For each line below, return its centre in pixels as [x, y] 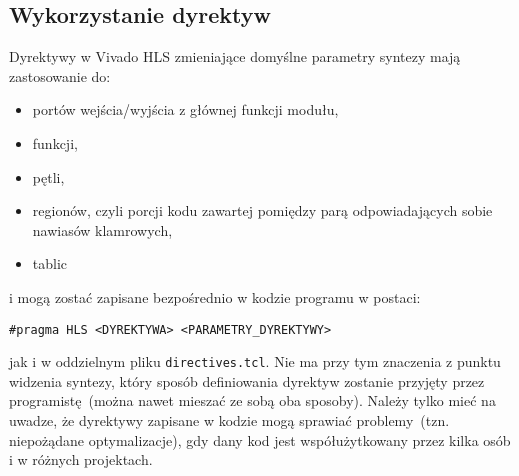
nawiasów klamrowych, [102, 229]
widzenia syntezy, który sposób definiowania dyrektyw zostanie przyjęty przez [247, 380]
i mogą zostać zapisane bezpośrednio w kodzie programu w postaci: [215, 296]
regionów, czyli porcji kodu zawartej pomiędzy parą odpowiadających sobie [262, 210]
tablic [50, 263]
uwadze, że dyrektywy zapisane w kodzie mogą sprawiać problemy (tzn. [229, 420]
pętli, [48, 176]
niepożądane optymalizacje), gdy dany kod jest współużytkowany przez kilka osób [260, 439]
